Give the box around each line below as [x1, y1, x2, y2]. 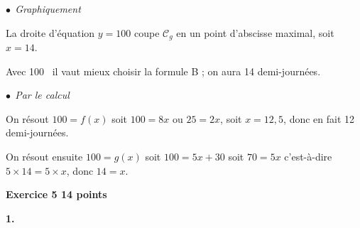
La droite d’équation [6, 25, 95, 40]
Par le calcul [15, 87, 70, 102]
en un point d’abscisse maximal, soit [176, 25, 334, 40]
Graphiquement [15, 1, 81, 16]
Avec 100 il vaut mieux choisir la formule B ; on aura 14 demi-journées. [6, 63, 321, 78]
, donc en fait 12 [283, 111, 355, 126]
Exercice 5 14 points [6, 187, 107, 202]
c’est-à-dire [284, 149, 332, 164]
